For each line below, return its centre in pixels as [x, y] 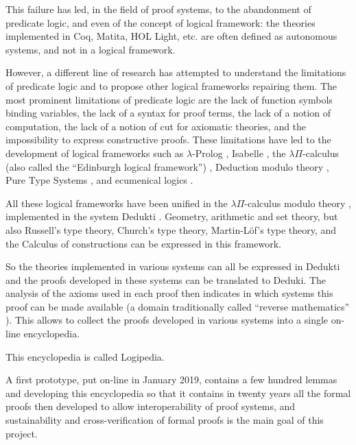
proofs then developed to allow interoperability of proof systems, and [151, 406]
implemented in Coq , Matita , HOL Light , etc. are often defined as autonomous [171, 36]
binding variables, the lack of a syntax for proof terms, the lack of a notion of [168, 113]
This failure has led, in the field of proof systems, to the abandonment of [158, 9]
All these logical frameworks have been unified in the [117, 203]
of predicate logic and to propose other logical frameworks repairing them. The [171, 85]
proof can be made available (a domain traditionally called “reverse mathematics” [178, 306]
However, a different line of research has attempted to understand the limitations [176, 72]
